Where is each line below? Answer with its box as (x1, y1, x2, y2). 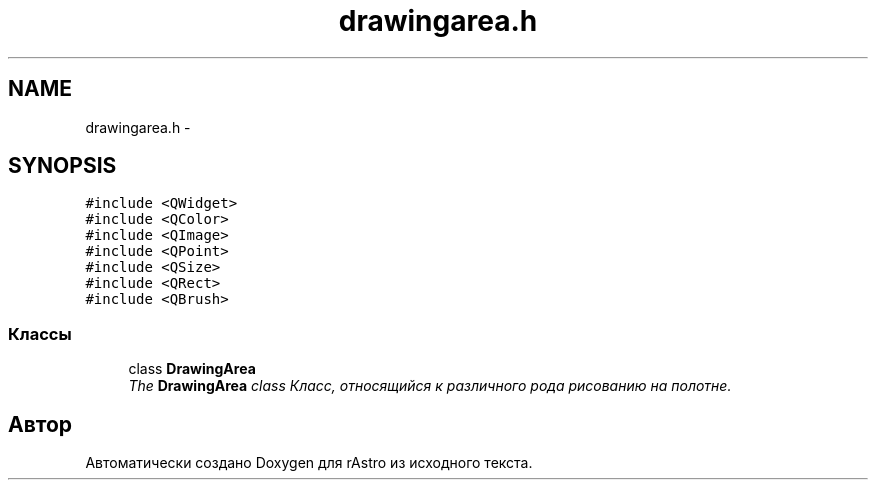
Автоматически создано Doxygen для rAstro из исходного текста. (85, 454, 533, 472)
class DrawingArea (128, 360, 256, 378)
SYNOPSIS (8, 153, 117, 179)
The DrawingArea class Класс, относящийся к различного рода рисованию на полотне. (128, 377, 732, 395)
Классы (8, 323, 72, 344)
